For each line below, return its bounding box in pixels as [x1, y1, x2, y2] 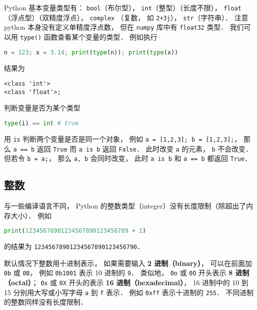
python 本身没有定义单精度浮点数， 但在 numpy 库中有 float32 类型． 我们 [4, 22, 244, 32]
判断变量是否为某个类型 [4, 103, 80, 113]
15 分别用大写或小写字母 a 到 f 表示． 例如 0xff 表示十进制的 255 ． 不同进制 [4, 287, 254, 297]
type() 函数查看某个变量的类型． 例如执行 [20, 31, 157, 42]
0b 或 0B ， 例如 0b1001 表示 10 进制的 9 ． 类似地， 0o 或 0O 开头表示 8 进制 [4, 267, 250, 278]
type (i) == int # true [4, 120, 79, 127]
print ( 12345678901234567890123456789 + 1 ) [4, 227, 146, 235]
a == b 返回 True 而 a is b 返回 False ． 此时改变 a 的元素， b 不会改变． [13, 143, 253, 154]
